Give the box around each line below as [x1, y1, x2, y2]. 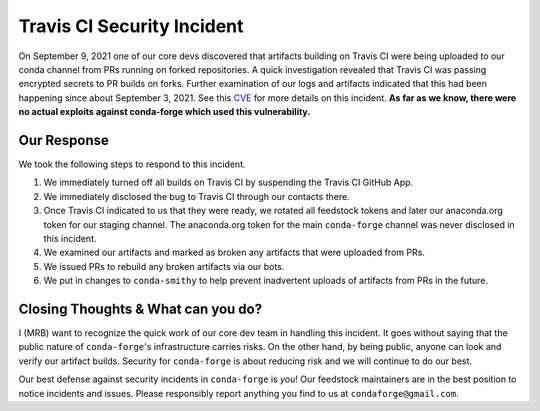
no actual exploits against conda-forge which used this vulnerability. [18, 106, 311, 118]
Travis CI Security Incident [18, 15, 244, 37]
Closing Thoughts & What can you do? [18, 300, 263, 317]
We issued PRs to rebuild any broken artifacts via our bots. [43, 260, 285, 272]
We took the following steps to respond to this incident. [18, 158, 246, 170]
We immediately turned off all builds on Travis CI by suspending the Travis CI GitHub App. [43, 176, 414, 189]
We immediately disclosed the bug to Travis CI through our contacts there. [43, 190, 350, 202]
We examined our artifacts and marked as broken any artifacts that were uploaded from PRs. [43, 246, 425, 259]
